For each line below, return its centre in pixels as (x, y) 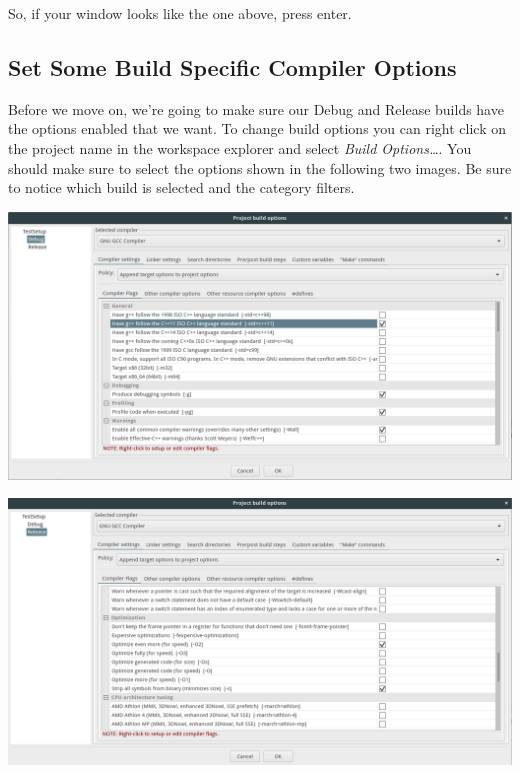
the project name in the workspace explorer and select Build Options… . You (240, 147)
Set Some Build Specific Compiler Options (232, 66)
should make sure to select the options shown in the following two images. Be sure (260, 167)
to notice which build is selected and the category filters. (181, 187)
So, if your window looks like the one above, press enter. (180, 13)
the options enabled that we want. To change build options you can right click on (257, 128)
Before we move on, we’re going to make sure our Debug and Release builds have (256, 108)
